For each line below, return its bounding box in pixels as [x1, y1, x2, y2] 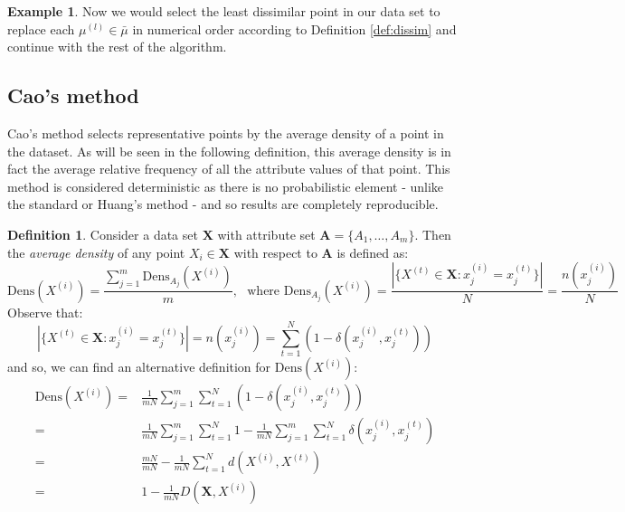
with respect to [233, 242, 317, 261]
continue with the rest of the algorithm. [7, 37, 227, 56]
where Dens [247, 284, 311, 298]
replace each [7, 19, 75, 38]
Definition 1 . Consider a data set [7, 224, 198, 243]
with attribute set [217, 224, 316, 243]
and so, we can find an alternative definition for [7, 357, 271, 376]
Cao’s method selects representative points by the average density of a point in [7, 123, 444, 142]
